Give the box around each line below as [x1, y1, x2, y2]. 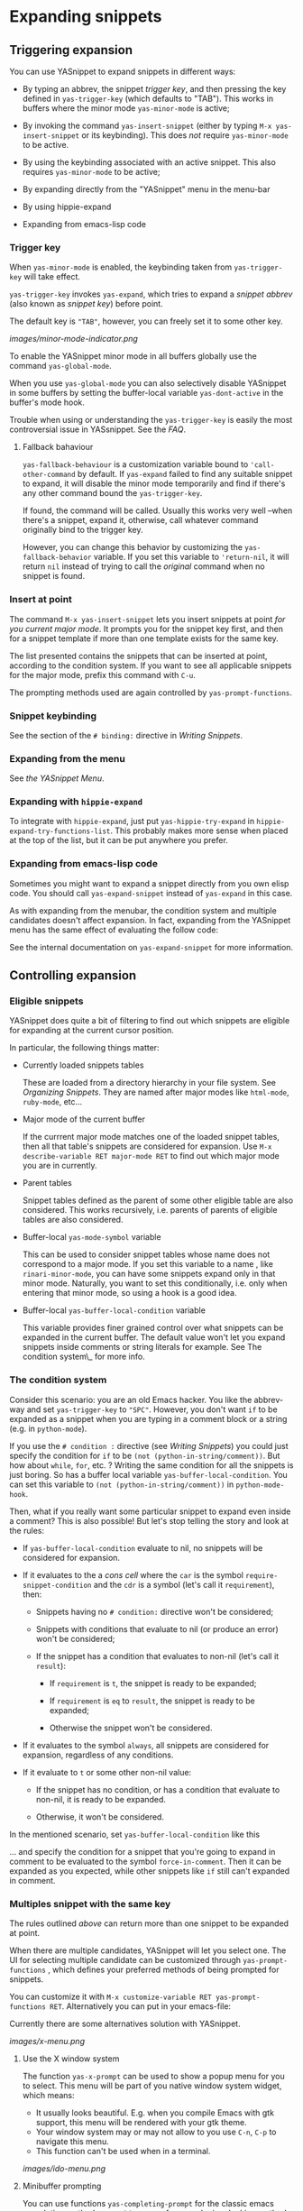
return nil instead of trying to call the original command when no [22, 561, 265, 572]
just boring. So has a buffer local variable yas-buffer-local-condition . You [9, 1469, 289, 1480]
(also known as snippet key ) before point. [9, 298, 164, 309]
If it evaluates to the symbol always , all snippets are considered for [22, 1739, 270, 1750]
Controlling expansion [9, 968, 137, 984]
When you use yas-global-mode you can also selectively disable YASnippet [9, 378, 287, 389]
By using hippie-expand [22, 201, 112, 212]
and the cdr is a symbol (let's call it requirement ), [93, 1579, 275, 1590]
